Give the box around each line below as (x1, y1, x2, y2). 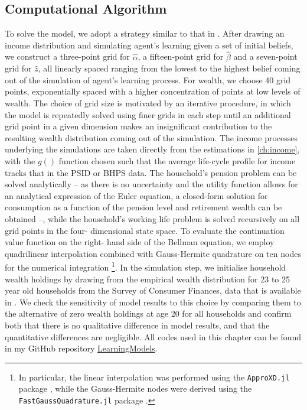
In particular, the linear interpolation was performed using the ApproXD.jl (18, 370, 290, 383)
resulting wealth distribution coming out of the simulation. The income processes (5, 131, 298, 144)
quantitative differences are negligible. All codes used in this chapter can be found (5, 330, 302, 343)
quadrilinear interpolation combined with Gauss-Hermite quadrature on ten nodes (5, 247, 301, 259)
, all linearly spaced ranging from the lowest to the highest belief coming (38, 62, 301, 74)
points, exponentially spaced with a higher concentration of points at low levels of (5, 85, 301, 97)
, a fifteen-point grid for (138, 50, 224, 63)
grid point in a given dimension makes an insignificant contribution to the (5, 120, 272, 132)
